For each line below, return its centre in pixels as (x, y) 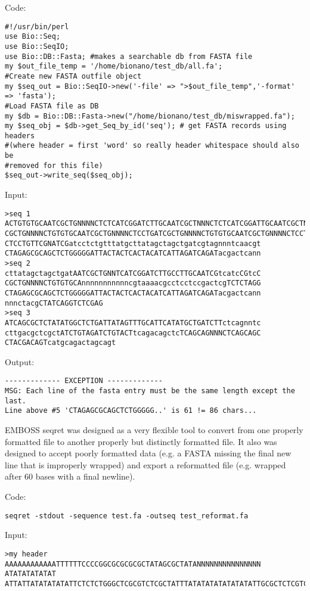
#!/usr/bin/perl (37, 27)
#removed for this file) (54, 165)
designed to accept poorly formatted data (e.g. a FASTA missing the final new (148, 453)
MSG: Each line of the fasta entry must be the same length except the (150, 391)
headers (20, 136)
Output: (20, 361)
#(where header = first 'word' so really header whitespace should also (152, 146)
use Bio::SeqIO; (37, 46)
